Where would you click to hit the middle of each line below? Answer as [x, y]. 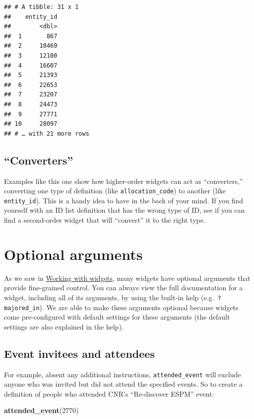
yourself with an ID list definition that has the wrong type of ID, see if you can [125, 210]
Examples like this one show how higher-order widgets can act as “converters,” [124, 181]
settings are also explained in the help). [64, 326]
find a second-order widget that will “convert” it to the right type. [105, 220]
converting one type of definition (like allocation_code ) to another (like [115, 191]
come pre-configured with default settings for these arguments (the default [117, 317]
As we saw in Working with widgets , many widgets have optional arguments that [127, 278]
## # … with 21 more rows [47, 133]
